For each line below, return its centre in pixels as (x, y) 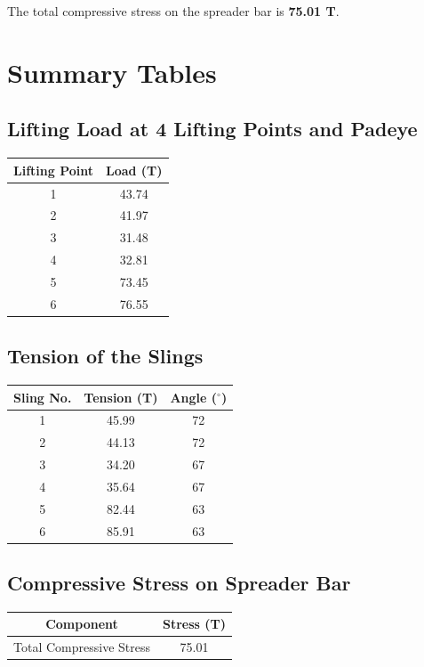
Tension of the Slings (105, 356)
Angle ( (194, 397)
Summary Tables (112, 72)
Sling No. (43, 397)
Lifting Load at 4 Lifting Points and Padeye (212, 129)
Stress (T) (194, 624)
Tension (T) (121, 397)
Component (82, 624)
